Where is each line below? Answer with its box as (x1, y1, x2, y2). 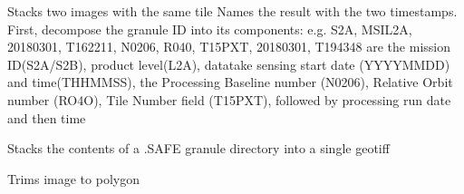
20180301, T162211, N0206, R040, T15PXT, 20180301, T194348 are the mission (7, 37, 450, 56)
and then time (7, 108, 86, 127)
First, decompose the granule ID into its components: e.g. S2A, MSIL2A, (7, 19, 412, 38)
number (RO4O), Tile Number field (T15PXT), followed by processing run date (7, 90, 451, 109)
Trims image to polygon (7, 169, 140, 188)
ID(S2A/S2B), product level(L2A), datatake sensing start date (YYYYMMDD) (7, 54, 450, 73)
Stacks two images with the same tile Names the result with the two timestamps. (7, 2, 458, 20)
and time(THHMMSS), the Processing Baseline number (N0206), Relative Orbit (7, 73, 453, 92)
